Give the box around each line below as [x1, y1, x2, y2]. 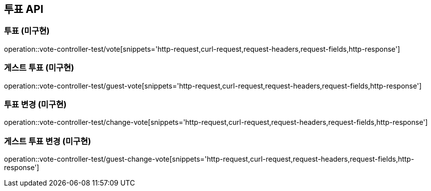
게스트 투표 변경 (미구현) [4, 136, 91, 146]
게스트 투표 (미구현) [4, 63, 74, 73]
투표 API [4, 3, 43, 15]
